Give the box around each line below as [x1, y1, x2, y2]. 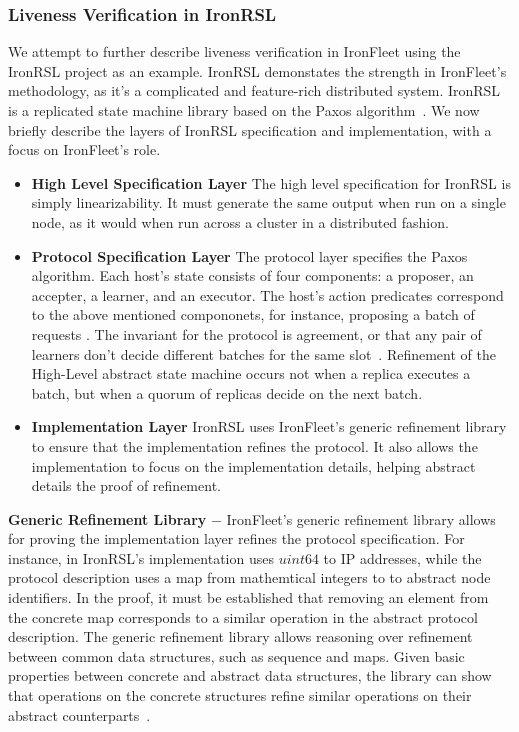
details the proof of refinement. [31, 475, 221, 496]
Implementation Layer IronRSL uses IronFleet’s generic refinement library [31, 416, 507, 437]
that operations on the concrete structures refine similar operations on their [8, 685, 472, 706]
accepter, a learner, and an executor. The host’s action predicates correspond [31, 284, 504, 305]
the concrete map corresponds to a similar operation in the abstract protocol [8, 606, 478, 627]
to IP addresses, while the [323, 547, 482, 568]
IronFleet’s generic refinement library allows [226, 508, 496, 529]
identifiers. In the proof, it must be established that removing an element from [8, 587, 489, 608]
